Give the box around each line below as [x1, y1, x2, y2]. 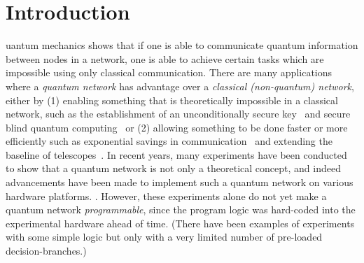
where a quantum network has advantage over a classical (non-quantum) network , [6, 78, 354, 93]
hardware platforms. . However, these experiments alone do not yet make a [6, 188, 327, 203]
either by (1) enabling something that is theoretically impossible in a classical [6, 92, 338, 107]
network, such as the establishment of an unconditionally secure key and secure [6, 106, 351, 121]
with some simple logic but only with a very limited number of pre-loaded [6, 229, 323, 244]
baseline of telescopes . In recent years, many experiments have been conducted [6, 147, 347, 162]
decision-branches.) [6, 243, 87, 258]
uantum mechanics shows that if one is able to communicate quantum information [6, 38, 358, 52]
